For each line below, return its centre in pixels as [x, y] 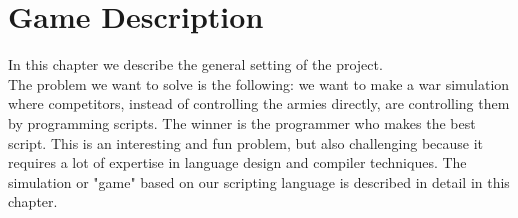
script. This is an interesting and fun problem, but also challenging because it [246, 142]
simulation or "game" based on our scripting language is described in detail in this [259, 181]
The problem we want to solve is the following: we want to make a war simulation [259, 83]
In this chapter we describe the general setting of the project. [195, 64]
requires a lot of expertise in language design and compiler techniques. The [237, 162]
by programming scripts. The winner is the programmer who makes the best [242, 122]
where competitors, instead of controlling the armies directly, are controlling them [259, 103]
